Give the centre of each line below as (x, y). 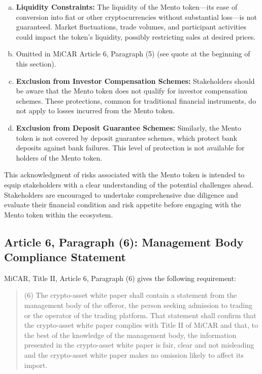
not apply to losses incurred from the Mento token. (95, 111)
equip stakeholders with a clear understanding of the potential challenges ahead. (129, 184)
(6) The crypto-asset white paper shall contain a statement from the (130, 295)
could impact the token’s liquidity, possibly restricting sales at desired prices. (136, 36)
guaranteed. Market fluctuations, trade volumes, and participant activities (131, 27)
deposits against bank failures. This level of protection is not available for (130, 148)
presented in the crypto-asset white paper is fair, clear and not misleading (139, 345)
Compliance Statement (65, 257)
